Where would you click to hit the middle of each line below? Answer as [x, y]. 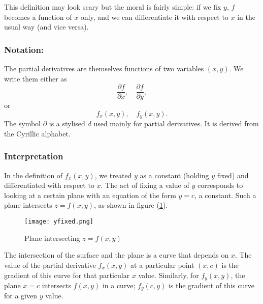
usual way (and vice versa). [46, 27]
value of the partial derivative [50, 265]
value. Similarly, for [169, 275]
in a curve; [119, 285]
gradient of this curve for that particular [67, 275]
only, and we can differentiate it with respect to [154, 17]
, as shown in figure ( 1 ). [131, 205]
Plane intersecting [52, 238]
